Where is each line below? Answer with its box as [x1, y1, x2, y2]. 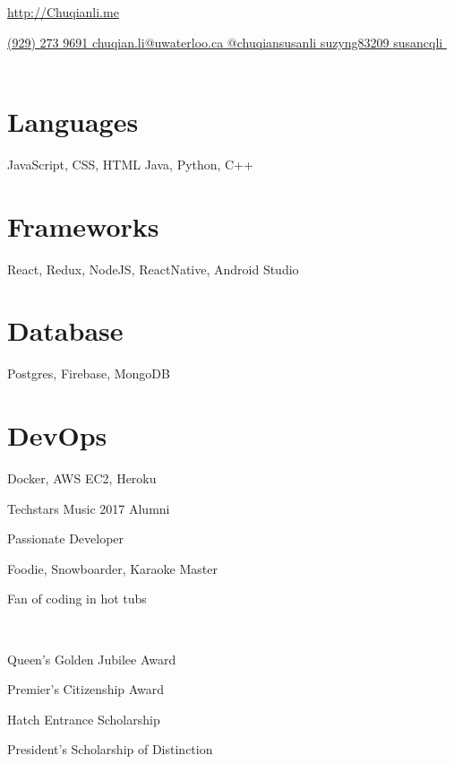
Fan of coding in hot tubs [7, 589, 147, 608]
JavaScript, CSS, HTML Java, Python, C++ [7, 154, 254, 173]
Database [7, 312, 124, 349]
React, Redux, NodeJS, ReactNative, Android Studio [7, 259, 299, 278]
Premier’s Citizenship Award [7, 680, 165, 699]
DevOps [7, 417, 107, 454]
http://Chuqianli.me [7, 3, 119, 21]
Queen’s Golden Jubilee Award [7, 649, 176, 668]
